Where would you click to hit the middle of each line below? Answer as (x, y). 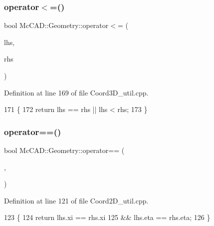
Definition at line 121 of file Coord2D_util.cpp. (76, 200)
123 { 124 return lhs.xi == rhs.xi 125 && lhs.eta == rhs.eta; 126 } (107, 217)
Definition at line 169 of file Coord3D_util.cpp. (76, 92)
